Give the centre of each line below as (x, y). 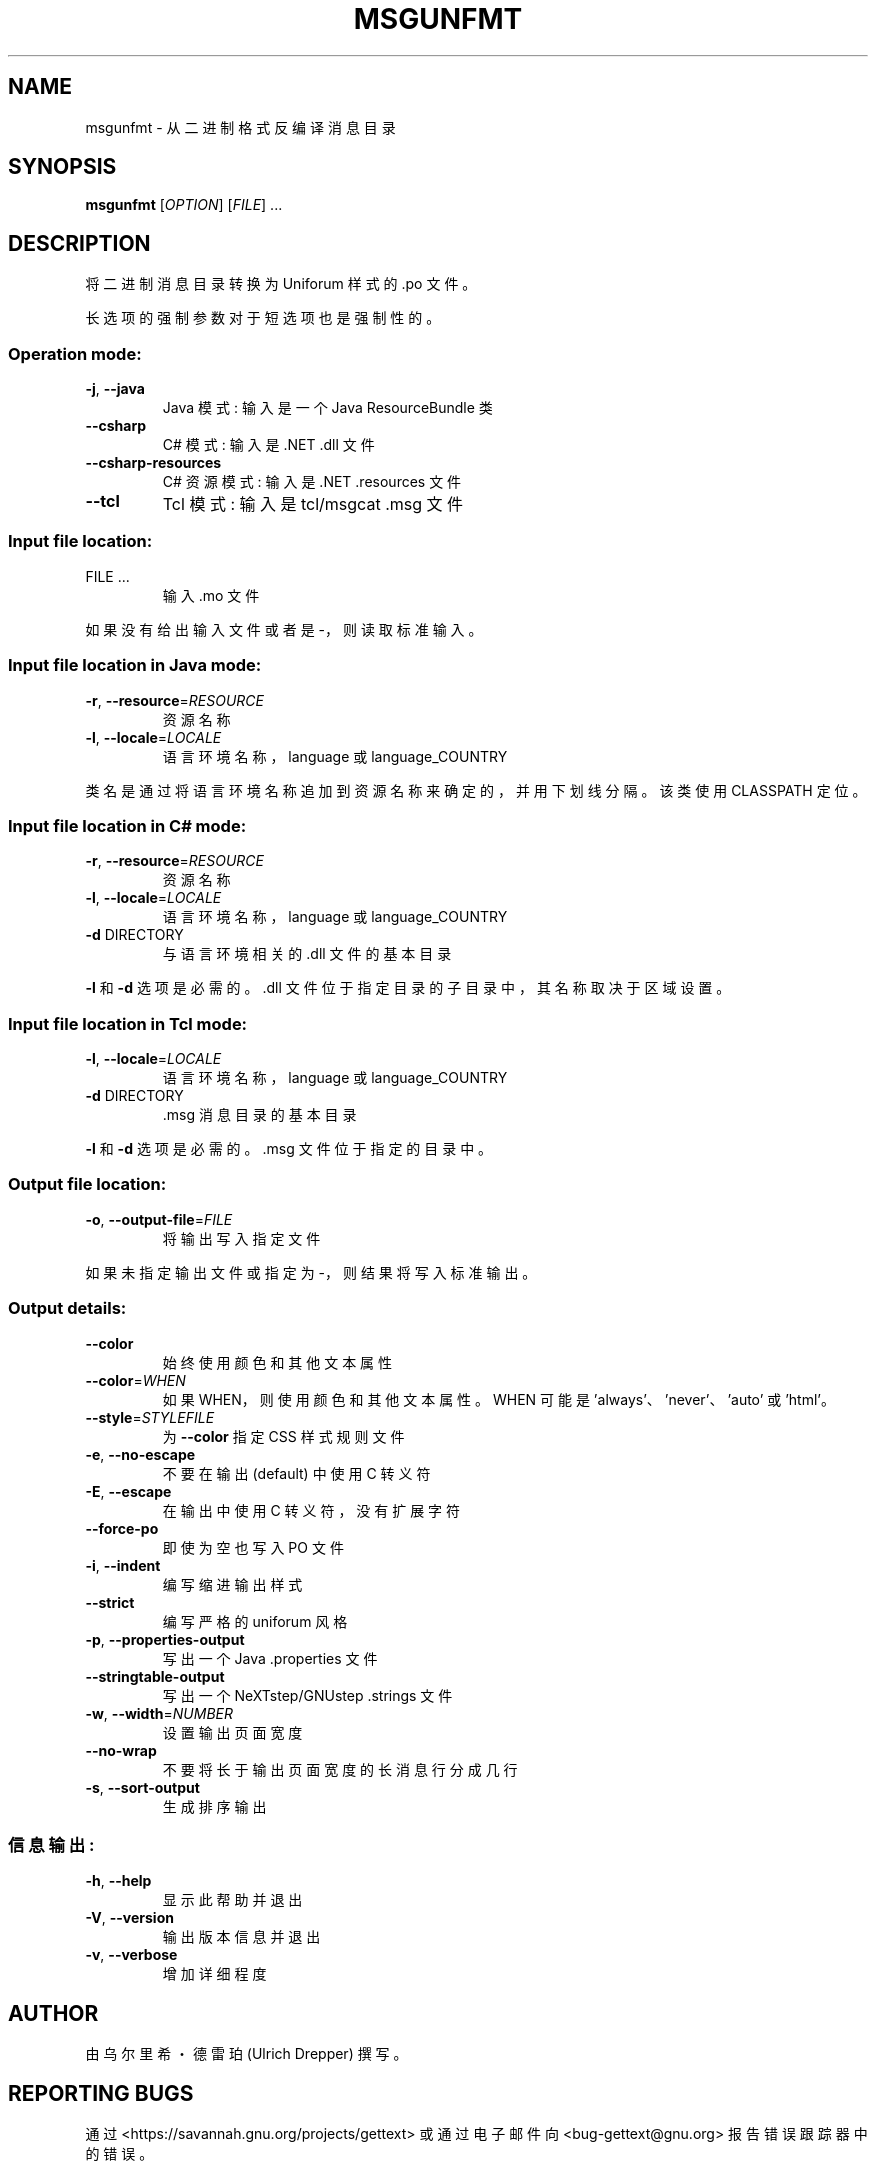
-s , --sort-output (142, 1787)
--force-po (122, 1528)
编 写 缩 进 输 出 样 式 (232, 1584)
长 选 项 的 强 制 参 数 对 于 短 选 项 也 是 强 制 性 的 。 (263, 318)
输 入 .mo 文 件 (211, 595)
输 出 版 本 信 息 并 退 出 (241, 1937)
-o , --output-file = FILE (159, 1219)
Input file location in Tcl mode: (128, 1023)
